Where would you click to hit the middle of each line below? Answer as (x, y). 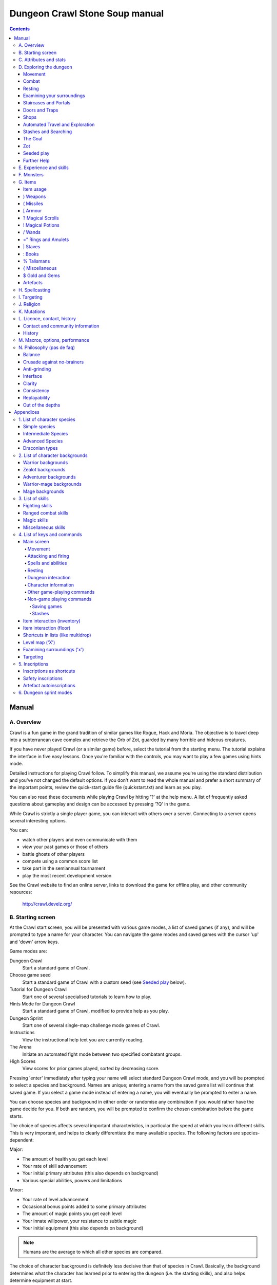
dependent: (22, 1140)
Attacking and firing (48, 556)
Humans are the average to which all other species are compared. (93, 1252)
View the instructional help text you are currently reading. (83, 1040)
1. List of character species (47, 419)
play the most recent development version (67, 875)
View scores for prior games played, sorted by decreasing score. (91, 1069)
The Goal (33, 139)
